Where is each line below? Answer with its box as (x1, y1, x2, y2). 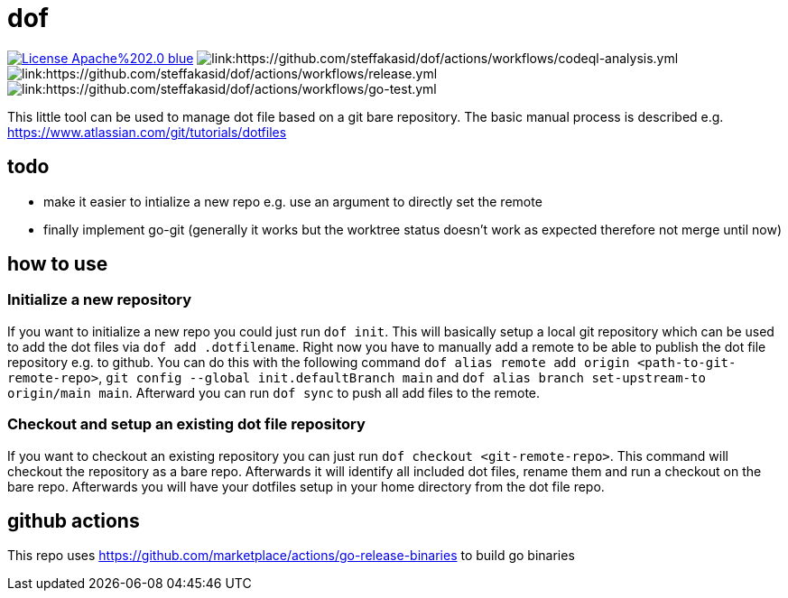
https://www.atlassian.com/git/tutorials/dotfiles (7, 124, 287, 140)
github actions (7, 509, 140, 532)
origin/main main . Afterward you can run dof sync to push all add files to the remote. (7, 384, 541, 400)
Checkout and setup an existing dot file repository (7, 415, 366, 434)
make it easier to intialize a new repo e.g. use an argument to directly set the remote (43, 193, 542, 209)
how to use (7, 253, 108, 276)
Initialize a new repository (7, 290, 192, 309)
